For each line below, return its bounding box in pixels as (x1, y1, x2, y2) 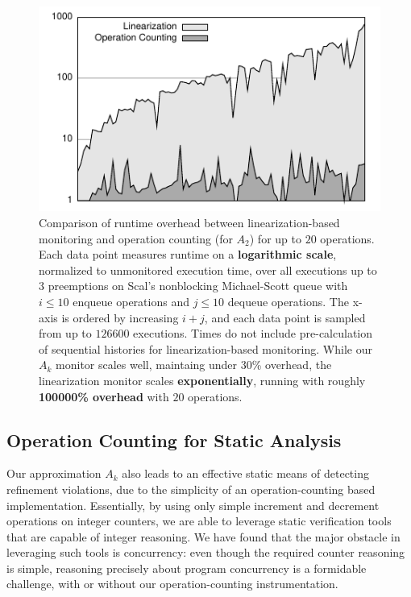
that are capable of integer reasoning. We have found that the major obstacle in (6, 528, 401, 545)
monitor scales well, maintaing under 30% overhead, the (56, 356, 332, 373)
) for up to (249, 230, 301, 247)
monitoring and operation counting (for (39, 230, 233, 247)
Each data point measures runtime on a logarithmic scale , (39, 246, 337, 263)
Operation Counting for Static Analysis (6, 427, 342, 452)
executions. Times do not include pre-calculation (133, 325, 373, 342)
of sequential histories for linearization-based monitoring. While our (39, 340, 372, 357)
